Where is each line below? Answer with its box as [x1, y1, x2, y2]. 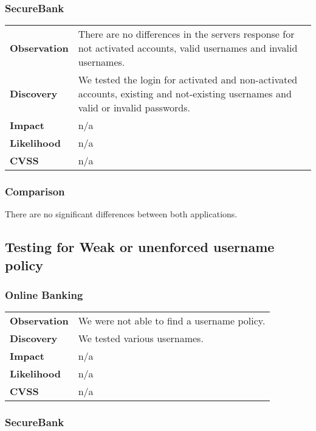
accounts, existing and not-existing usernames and [78, 86, 292, 101]
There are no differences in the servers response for [78, 27, 295, 41]
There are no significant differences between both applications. [5, 208, 238, 220]
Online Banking [5, 287, 83, 303]
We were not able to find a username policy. [78, 314, 266, 328]
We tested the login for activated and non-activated [78, 72, 298, 87]
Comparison [5, 184, 65, 199]
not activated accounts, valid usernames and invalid [78, 41, 298, 55]
